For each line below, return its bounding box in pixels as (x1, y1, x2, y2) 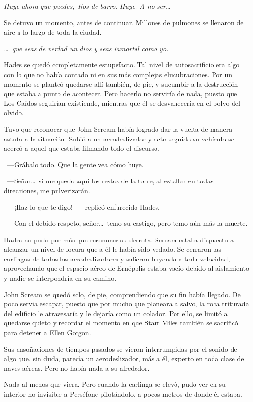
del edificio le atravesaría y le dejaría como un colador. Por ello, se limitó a (4, 308, 228, 318)
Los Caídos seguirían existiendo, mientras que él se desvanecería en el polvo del (4, 98, 240, 108)
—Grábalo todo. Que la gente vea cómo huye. (7, 159, 144, 169)
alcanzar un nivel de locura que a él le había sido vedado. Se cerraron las (4, 244, 222, 254)
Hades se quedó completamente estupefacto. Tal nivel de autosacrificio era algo (4, 60, 240, 70)
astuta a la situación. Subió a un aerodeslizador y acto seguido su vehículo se (4, 133, 234, 143)
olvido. (4, 107, 24, 118)
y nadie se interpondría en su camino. (4, 273, 117, 283)
